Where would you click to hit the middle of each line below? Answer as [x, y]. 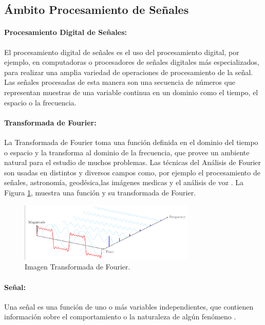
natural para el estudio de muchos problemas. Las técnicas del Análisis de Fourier [133, 162]
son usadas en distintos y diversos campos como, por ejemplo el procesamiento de [132, 172]
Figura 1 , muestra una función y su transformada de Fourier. [100, 192]
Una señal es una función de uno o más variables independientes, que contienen [129, 306]
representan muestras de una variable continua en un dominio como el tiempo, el [131, 92]
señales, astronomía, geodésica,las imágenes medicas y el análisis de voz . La [124, 182]
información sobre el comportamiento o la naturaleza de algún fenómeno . [120, 317]
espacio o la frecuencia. [40, 102]
